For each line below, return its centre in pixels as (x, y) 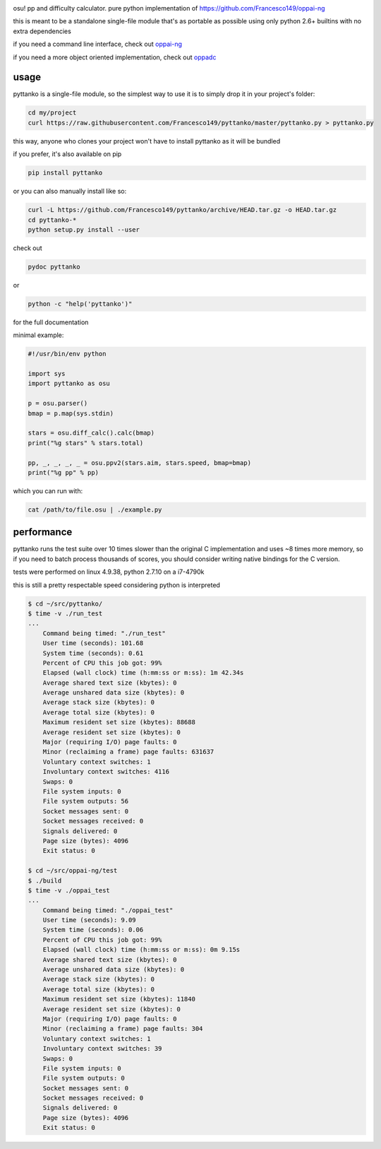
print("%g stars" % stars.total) (86, 443)
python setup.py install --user (84, 229)
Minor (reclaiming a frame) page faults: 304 (123, 1029)
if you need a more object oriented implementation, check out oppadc (115, 57)
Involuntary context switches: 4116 (106, 772)
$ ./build (45, 880)
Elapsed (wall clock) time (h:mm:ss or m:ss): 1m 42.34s (143, 673)
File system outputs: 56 (86, 801)
